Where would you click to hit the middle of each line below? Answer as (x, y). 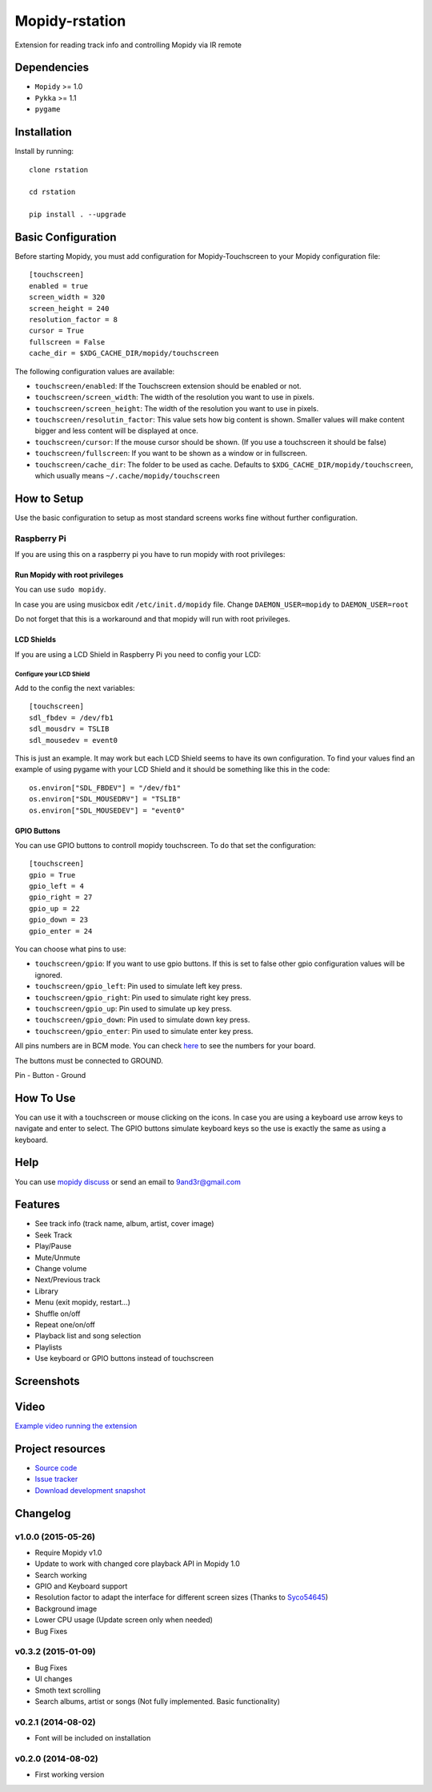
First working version (70, 1774)
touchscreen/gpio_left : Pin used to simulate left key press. (139, 987)
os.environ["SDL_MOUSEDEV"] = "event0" (107, 810)
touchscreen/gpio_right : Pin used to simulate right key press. (143, 997)
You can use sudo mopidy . (60, 590)
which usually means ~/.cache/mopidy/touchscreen (127, 476)
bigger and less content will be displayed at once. (117, 431)
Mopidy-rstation (70, 21)
